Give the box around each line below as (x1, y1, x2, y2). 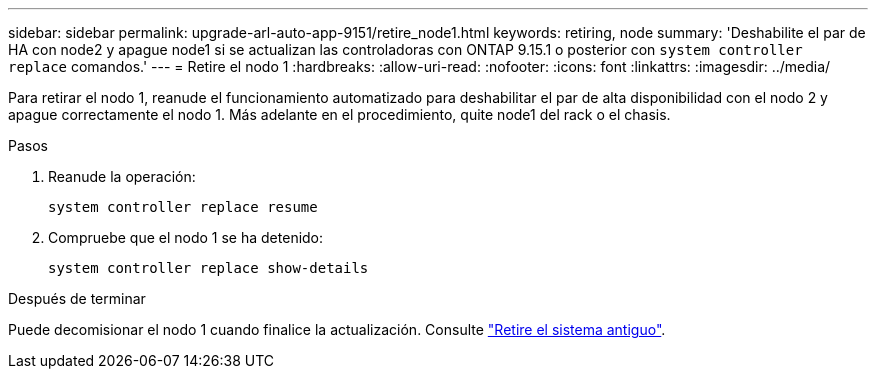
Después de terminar (8, 290, 146, 307)
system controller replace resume (48, 199, 318, 215)
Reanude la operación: (48, 168, 196, 185)
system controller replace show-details (48, 260, 369, 276)
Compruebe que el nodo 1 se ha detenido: (48, 229, 324, 246)
